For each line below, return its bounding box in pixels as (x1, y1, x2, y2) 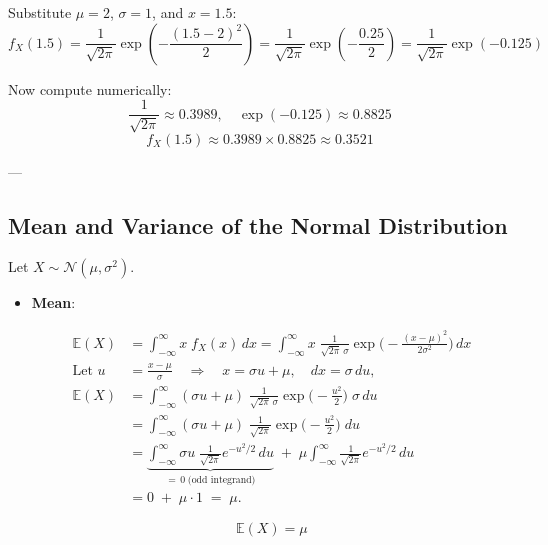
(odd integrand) (187, 474, 256, 485)
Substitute (8, 2, 72, 22)
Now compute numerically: (8, 78, 172, 99)
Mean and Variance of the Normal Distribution (8, 209, 508, 240)
